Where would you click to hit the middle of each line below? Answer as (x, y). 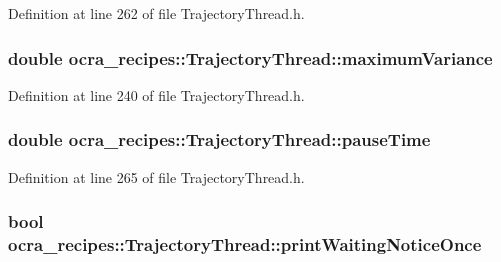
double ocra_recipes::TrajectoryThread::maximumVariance (250, 57)
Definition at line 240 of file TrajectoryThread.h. (156, 94)
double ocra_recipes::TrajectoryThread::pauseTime (219, 139)
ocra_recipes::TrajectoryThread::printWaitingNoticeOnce (245, 244)
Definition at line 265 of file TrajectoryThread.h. (156, 176)
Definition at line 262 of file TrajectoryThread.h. (156, 13)
